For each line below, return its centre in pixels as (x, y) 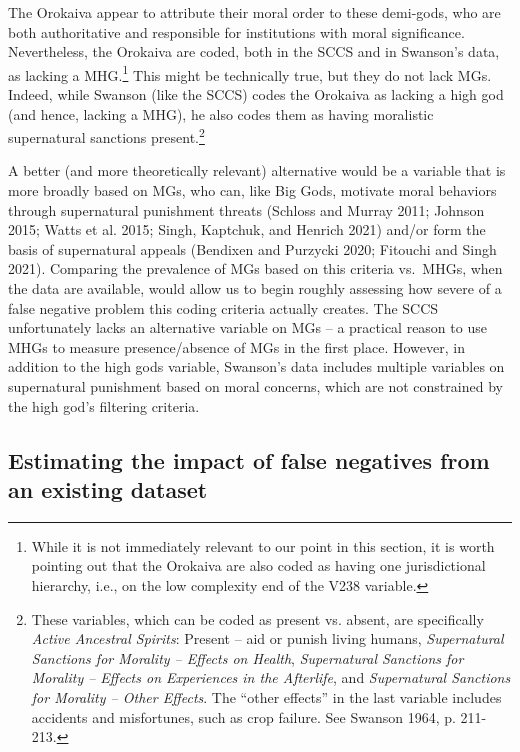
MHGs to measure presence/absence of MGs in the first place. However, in (236, 346)
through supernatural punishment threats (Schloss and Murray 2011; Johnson (246, 209)
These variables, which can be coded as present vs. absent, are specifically (257, 618)
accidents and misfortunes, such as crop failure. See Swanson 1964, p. (243, 716)
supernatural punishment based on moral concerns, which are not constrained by (255, 386)
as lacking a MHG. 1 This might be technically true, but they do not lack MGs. (250, 73)
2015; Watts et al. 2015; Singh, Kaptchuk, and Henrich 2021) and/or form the (247, 229)
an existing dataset (108, 488)
